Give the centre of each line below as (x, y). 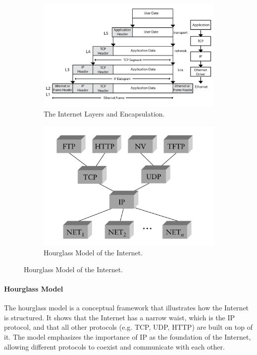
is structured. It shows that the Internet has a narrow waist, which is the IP (120, 317)
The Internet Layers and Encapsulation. (104, 114)
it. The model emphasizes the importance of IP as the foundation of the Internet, (128, 337)
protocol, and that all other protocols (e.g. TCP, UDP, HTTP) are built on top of (128, 327)
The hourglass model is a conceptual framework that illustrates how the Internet (127, 308)
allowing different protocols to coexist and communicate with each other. (114, 346)
